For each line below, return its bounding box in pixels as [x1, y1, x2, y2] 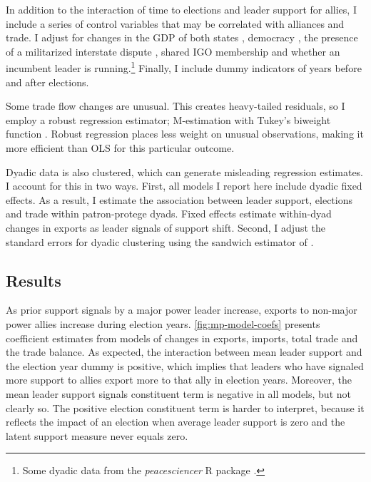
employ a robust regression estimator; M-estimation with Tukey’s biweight [6, 112, 331, 127]
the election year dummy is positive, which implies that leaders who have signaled [6, 358, 364, 373]
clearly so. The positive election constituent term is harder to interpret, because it [6, 400, 365, 415]
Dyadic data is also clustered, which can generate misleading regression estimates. [6, 164, 364, 179]
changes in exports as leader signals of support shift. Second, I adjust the [6, 220, 325, 235]
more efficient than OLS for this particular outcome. [6, 140, 235, 155]
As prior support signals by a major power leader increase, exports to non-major [6, 302, 357, 317]
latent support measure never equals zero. [6, 428, 188, 443]
